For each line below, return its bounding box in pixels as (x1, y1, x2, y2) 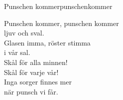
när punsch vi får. (4, 86, 58, 96)
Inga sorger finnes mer (4, 76, 72, 87)
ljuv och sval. (4, 27, 44, 38)
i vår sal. (4, 47, 30, 57)
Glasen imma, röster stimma (4, 37, 91, 47)
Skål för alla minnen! (4, 56, 68, 67)
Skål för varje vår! (4, 66, 59, 77)
